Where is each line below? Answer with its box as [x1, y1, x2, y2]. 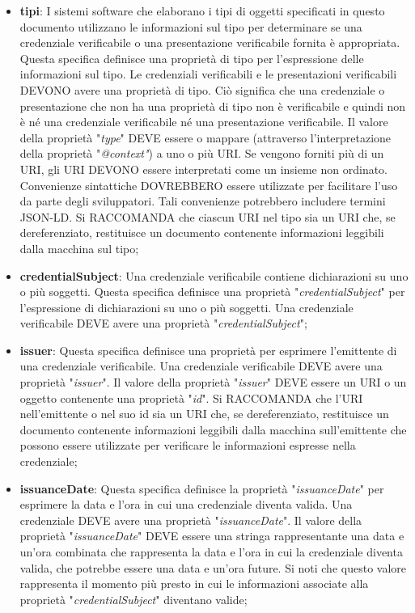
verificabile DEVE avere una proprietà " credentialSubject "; [19, 315, 307, 332]
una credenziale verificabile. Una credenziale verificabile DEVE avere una [19, 357, 383, 374]
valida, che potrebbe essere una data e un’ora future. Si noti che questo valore [19, 559, 406, 576]
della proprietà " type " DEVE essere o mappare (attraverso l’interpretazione [19, 129, 392, 146]
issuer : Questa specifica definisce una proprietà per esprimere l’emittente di [19, 341, 397, 358]
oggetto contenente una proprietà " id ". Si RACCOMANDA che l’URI [19, 389, 363, 406]
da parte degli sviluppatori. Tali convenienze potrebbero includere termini [19, 192, 386, 209]
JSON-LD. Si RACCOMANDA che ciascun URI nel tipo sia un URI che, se [19, 208, 396, 225]
